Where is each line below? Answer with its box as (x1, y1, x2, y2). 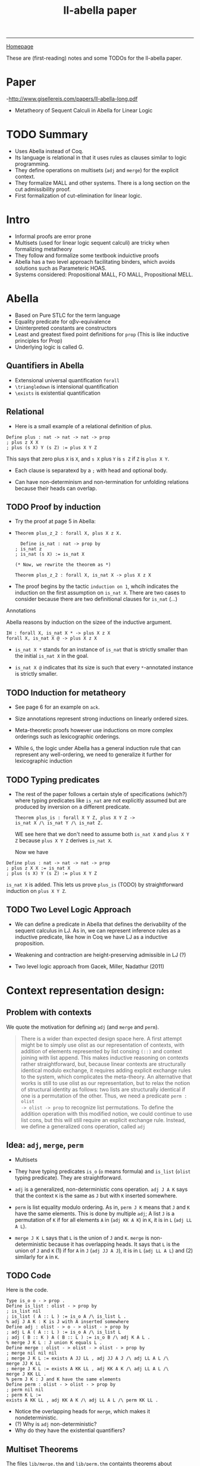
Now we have (14, 849, 49, 855)
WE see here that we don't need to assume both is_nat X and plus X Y (14, 831, 189, 837)
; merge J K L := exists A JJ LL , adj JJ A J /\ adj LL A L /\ (6, 1355, 169, 1361)
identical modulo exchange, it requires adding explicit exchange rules (20, 1066, 191, 1074)
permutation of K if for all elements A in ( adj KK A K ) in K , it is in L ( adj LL (14, 1216, 192, 1223)
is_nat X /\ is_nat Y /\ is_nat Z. (14, 820, 104, 826)
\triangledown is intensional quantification (14, 383, 118, 390)
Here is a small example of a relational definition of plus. (14, 422, 153, 429)
